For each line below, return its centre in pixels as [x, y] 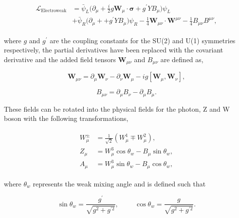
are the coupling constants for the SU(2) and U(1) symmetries [143, 40]
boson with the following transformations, [66, 118]
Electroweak [54, 11]
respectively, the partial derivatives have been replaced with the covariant [114, 50]
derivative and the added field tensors [60, 59]
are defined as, [182, 59]
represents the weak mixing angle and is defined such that [119, 183]
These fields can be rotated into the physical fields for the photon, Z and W [117, 109]
